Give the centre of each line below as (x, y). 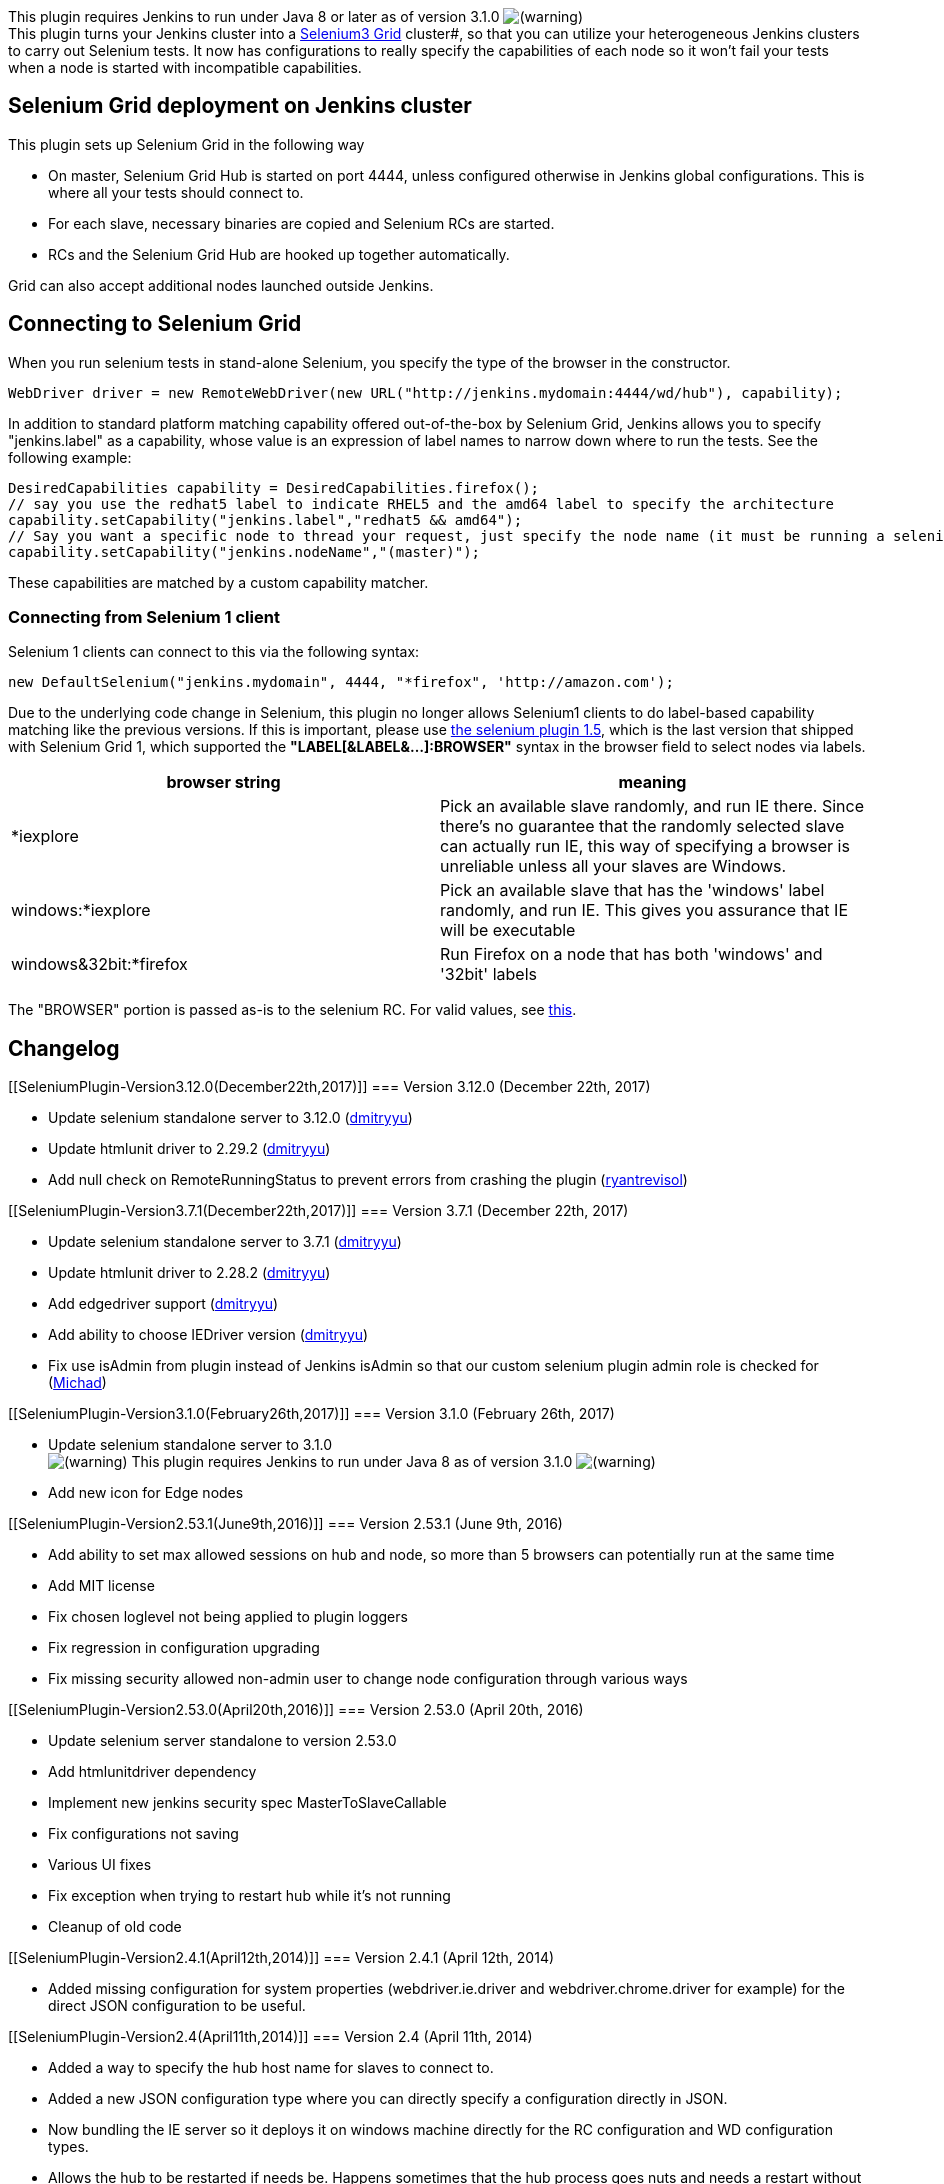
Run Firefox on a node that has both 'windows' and (631, 954)
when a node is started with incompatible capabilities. (185, 67)
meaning (652, 782)
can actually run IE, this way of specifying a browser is (645, 846)
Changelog (64, 1048)
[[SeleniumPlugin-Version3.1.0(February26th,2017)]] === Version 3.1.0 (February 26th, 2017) (311, 1414)
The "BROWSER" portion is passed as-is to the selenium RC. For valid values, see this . (292, 1010)
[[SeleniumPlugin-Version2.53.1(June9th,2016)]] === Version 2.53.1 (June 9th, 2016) (285, 1524)
